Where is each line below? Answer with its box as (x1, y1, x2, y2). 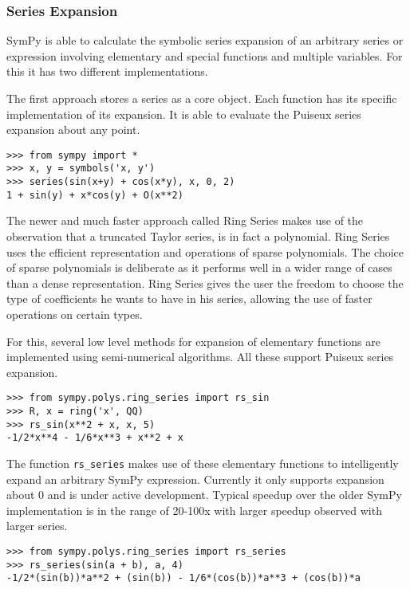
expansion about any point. (6, 121, 140, 138)
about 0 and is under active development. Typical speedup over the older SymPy (6, 486, 402, 503)
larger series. (6, 517, 68, 534)
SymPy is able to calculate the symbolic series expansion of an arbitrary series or (6, 32, 404, 49)
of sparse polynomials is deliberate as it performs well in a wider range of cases (6, 259, 392, 276)
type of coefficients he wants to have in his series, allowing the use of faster (6, 290, 373, 307)
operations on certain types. (6, 305, 143, 322)
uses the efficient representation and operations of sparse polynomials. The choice (6, 243, 404, 260)
